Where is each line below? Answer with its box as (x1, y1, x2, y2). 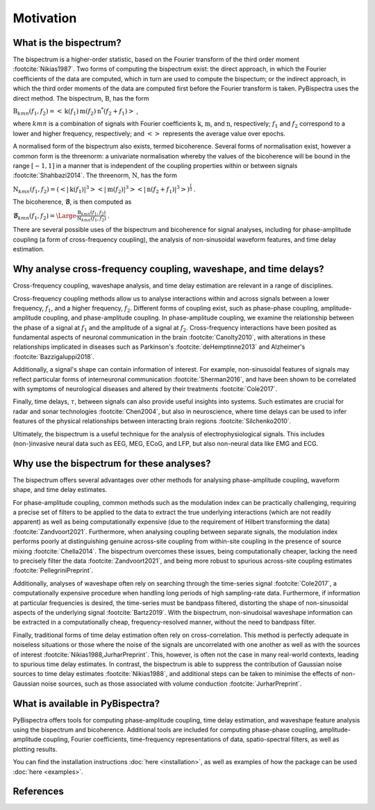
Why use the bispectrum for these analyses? (12, 457, 211, 469)
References (12, 786, 64, 797)
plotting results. (12, 745, 58, 753)
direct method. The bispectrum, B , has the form (12, 94, 149, 102)
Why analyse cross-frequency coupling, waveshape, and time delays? (12, 263, 324, 275)
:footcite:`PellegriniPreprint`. (12, 566, 94, 575)
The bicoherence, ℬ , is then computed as (12, 198, 132, 206)
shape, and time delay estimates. (12, 486, 108, 494)
